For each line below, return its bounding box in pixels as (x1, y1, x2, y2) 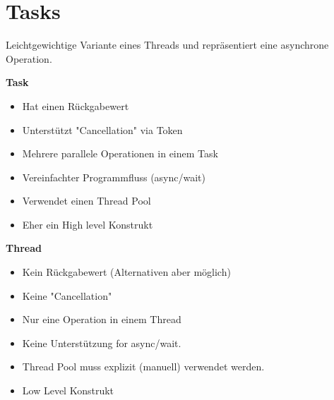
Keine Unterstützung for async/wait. (22, 335, 181, 350)
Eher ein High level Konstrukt (22, 217, 153, 231)
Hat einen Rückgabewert (22, 98, 129, 113)
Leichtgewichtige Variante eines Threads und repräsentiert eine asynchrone (6, 37, 329, 52)
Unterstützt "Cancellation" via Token (22, 122, 183, 137)
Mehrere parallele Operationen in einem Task (22, 146, 218, 161)
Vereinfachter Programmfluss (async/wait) (22, 169, 205, 184)
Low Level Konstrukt (22, 383, 114, 398)
